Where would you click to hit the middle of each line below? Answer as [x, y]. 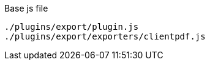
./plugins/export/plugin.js [72, 27]
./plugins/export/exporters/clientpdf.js [105, 36]
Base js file [26, 8]
